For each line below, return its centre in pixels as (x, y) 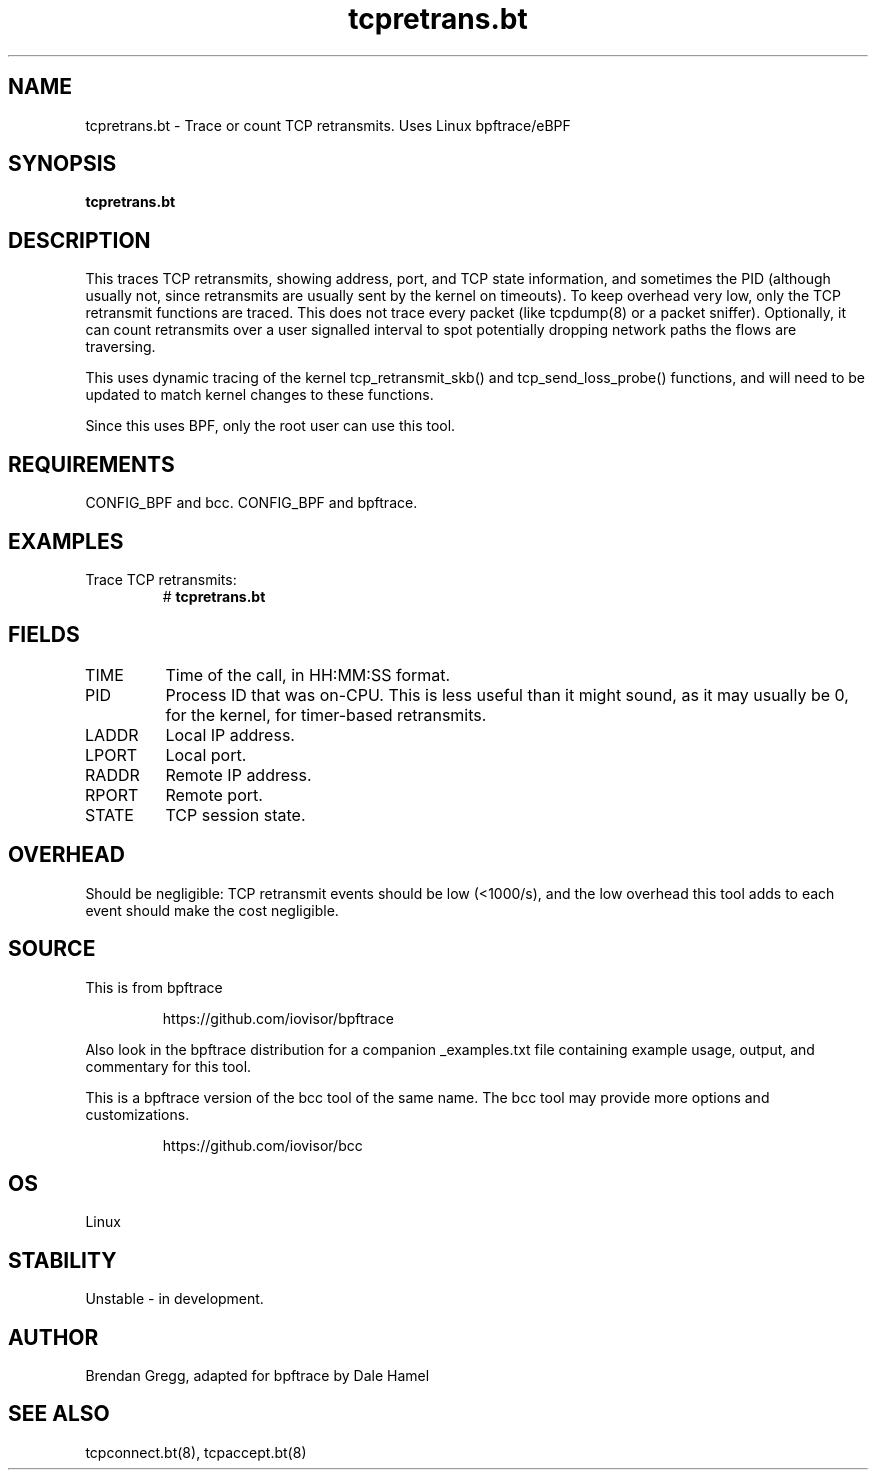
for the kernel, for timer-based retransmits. (326, 714)
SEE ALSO (59, 1414)
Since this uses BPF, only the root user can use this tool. (270, 426)
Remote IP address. (238, 774)
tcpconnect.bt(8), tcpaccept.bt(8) (196, 1452)
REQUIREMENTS (91, 464)
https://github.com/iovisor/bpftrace (278, 1018)
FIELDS (44, 635)
